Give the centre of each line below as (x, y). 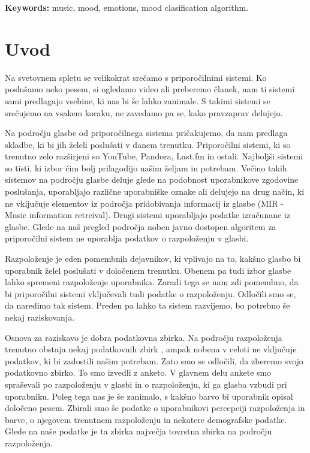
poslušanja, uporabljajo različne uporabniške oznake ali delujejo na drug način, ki (155, 191)
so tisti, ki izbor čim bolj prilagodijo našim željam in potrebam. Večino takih (146, 167)
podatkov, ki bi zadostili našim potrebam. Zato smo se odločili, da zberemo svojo (154, 360)
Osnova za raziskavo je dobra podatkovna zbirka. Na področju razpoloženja (144, 337)
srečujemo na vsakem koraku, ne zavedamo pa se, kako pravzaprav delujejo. (144, 112)
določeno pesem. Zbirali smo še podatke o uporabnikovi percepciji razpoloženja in (155, 408)
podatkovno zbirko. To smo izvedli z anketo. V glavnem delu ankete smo (138, 372)
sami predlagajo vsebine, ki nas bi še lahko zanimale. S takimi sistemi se (138, 100)
